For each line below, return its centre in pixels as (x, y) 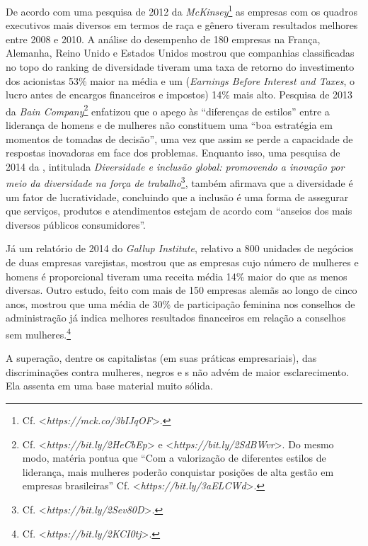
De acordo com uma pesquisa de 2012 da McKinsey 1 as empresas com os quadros (182, 10)
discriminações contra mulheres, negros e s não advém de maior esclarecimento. (178, 371)
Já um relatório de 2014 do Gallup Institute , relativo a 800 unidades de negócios (180, 248)
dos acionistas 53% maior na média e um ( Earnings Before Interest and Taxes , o (180, 80)
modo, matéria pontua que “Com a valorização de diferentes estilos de (174, 458)
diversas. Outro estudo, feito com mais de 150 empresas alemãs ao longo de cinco (182, 290)
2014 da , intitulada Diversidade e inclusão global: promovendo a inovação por (175, 166)
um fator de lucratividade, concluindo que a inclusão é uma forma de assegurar (177, 197)
